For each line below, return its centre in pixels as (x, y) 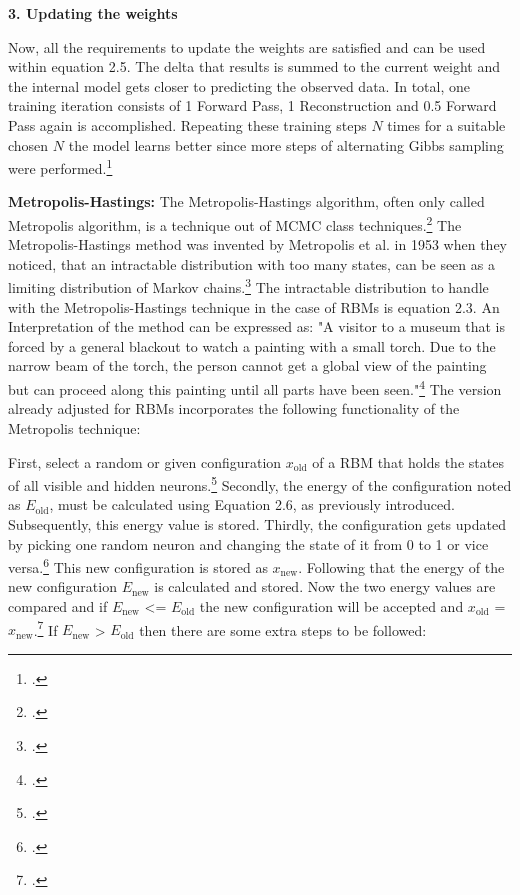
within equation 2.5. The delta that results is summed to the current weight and (254, 66)
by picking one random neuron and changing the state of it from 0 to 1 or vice (248, 543)
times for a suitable (446, 124)
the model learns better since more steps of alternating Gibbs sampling (286, 144)
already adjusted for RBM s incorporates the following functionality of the (234, 408)
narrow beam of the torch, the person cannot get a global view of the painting (247, 365)
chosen (28, 144)
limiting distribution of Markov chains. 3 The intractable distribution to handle (248, 286)
